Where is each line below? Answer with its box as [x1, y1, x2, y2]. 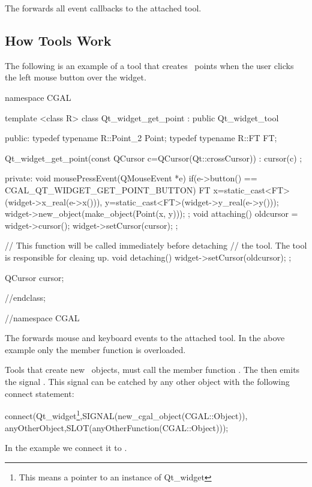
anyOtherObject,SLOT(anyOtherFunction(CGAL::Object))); [5, 421, 229, 434]
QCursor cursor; [5, 271, 64, 283]
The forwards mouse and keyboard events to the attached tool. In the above [5, 331, 285, 344]
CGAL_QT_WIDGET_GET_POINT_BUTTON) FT [5, 183, 211, 196]
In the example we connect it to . [5, 441, 127, 454]
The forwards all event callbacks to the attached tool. [5, 2, 202, 14]
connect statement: [5, 387, 74, 399]
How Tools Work [5, 31, 112, 49]
